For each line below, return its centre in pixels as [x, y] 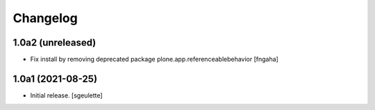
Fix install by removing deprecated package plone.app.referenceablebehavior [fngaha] [155, 59]
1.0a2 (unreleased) [55, 43]
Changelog [45, 18]
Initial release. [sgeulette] [67, 95]
